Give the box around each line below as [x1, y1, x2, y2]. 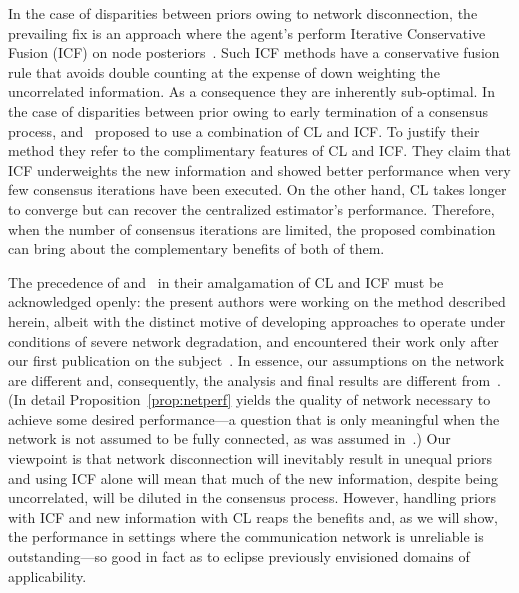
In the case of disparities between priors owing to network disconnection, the [8, 3, 478, 23]
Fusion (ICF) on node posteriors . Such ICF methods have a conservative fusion [8, 42, 500, 63]
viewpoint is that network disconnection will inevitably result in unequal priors [8, 448, 492, 469]
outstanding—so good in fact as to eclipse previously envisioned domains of [8, 546, 470, 567]
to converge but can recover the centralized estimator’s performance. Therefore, [8, 198, 495, 219]
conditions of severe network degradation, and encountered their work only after [8, 330, 499, 351]
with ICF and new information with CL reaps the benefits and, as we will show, [8, 506, 498, 527]
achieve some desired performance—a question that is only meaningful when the [8, 408, 500, 429]
